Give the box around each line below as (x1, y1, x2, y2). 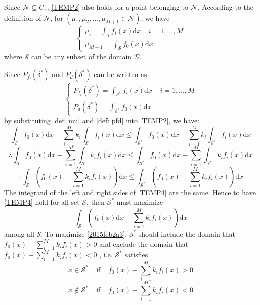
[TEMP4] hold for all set (4, 197, 80, 207)
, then (86, 197, 105, 207)
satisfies (124, 249, 148, 260)
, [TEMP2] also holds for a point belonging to (47, 2, 188, 12)
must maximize (116, 197, 163, 207)
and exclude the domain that (99, 238, 189, 249)
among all (4, 228, 34, 239)
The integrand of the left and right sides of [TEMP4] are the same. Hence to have (4, 187, 256, 197)
